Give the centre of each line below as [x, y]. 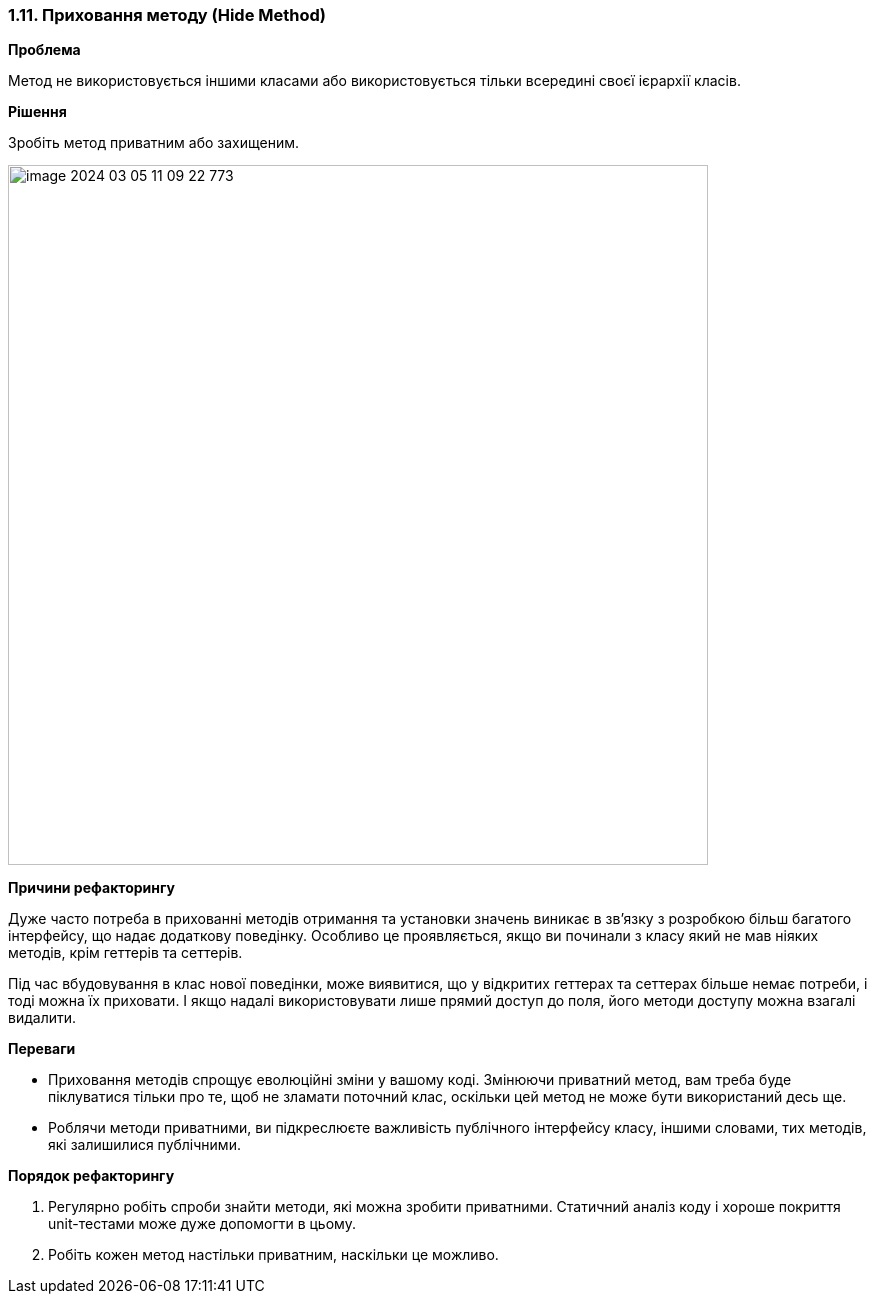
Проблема [44, 50]
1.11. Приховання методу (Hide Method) [167, 15]
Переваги [42, 1049]
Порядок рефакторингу [91, 1176]
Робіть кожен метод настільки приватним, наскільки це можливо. [273, 1255]
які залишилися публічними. [144, 1145]
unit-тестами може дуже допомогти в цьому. [202, 1224]
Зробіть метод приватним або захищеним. [153, 143]
